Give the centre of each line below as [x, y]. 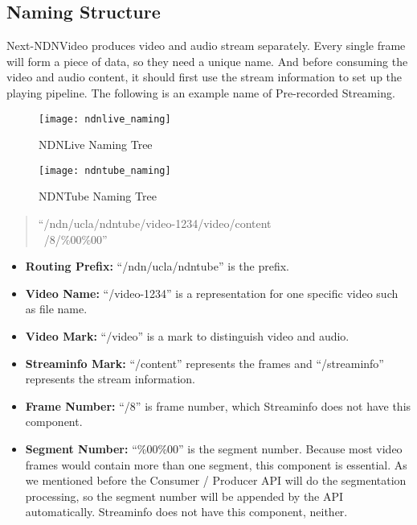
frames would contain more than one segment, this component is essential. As [216, 464]
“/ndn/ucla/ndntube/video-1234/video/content [155, 223]
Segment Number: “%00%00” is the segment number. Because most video [214, 449]
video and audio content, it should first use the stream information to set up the [204, 77]
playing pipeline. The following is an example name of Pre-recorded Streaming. [201, 92]
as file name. [56, 309]
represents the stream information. [110, 379]
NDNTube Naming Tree [98, 196]
